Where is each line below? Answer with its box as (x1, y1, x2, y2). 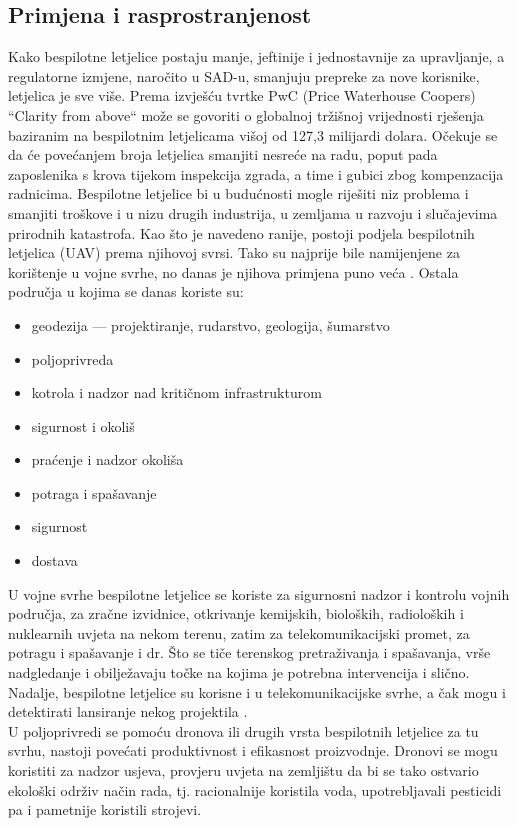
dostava (31, 550, 78, 571)
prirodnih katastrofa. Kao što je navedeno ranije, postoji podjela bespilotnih (8, 222, 475, 243)
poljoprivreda (31, 348, 114, 369)
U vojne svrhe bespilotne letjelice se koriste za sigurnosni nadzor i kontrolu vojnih (8, 583, 510, 604)
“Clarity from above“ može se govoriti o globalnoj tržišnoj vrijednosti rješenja (8, 104, 484, 125)
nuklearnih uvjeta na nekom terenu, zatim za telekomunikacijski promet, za (8, 622, 470, 643)
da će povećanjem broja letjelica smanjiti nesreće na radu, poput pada (8, 144, 438, 165)
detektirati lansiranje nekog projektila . (8, 701, 248, 722)
